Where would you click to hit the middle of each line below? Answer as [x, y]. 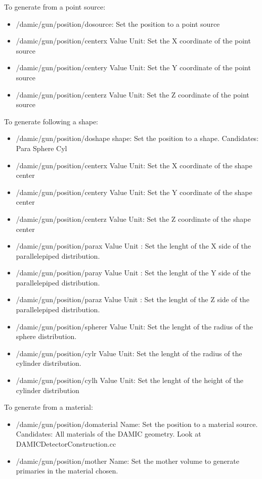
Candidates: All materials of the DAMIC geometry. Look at [108, 434]
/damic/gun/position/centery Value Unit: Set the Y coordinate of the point [133, 67]
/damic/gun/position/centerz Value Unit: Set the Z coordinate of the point [133, 94]
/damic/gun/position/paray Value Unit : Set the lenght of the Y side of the [133, 273]
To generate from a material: [49, 407]
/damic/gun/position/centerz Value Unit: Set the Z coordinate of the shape [133, 219]
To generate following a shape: [51, 121]
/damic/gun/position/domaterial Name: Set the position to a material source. [137, 424]
